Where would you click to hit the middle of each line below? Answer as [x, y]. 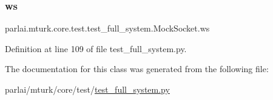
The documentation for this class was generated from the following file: [137, 69]
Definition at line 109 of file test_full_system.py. [96, 48]
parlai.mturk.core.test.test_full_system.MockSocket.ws [107, 28]
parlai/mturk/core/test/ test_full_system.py [87, 89]
